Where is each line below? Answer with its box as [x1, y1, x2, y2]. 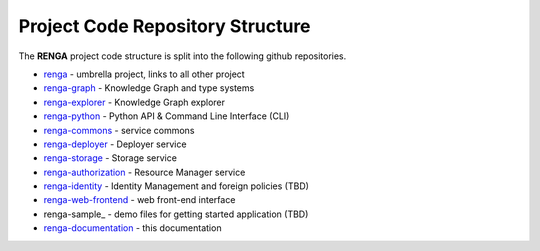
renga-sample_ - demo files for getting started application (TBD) [43, 208, 309, 220]
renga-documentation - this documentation [43, 222, 222, 234]
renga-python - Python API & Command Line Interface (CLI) [43, 110, 290, 122]
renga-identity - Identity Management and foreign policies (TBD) [43, 180, 310, 192]
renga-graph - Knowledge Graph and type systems [43, 82, 255, 94]
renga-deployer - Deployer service [43, 138, 187, 150]
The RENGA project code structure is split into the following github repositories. [18, 50, 347, 62]
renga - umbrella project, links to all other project [43, 68, 245, 80]
